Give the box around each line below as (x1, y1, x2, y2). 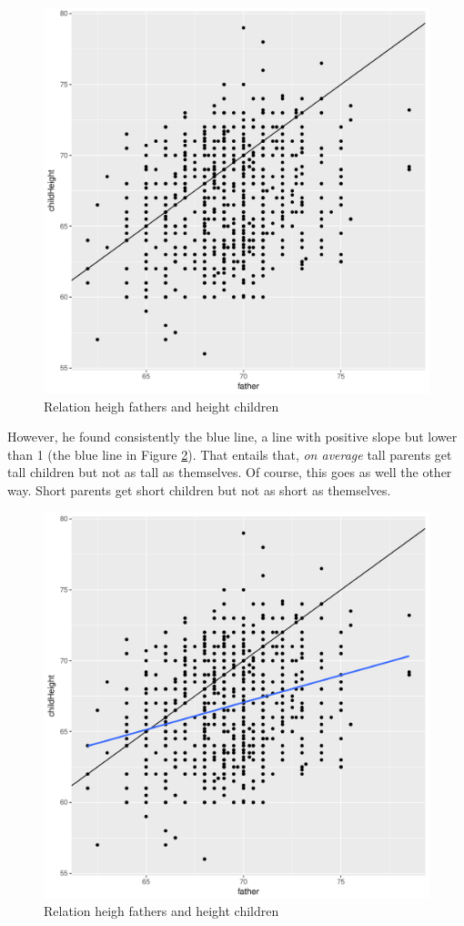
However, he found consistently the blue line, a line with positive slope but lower (7, 427, 458, 446)
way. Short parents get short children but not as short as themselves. (7, 480, 391, 499)
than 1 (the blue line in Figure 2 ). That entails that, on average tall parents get (7, 444, 452, 463)
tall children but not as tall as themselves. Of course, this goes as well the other (7, 463, 452, 482)
